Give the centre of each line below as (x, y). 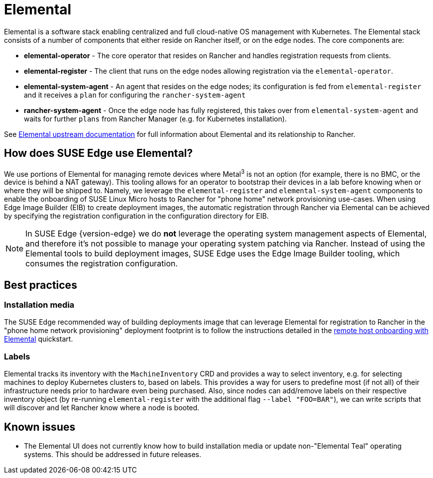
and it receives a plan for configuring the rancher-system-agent (135, 95)
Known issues (40, 427)
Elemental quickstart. (39, 339)
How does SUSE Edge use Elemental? (99, 153)
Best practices (41, 285)
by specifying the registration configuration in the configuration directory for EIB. (136, 216)
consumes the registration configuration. (102, 264)
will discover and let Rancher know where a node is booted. (102, 408)
